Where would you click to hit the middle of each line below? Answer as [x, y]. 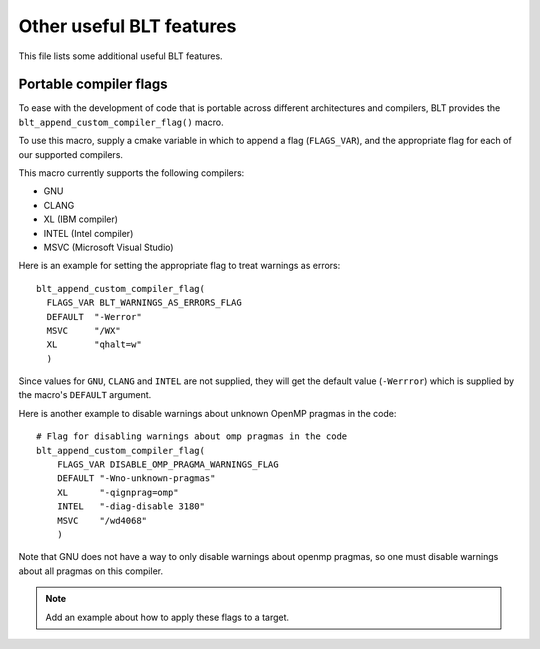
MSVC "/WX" [83, 330]
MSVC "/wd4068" [102, 520]
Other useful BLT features [127, 26]
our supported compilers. [71, 154]
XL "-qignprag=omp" [117, 492]
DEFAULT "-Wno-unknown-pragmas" [136, 478]
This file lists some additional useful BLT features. [121, 56]
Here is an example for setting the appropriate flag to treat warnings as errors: [179, 266]
